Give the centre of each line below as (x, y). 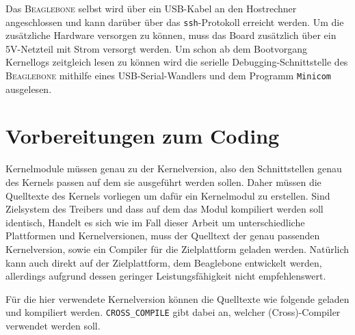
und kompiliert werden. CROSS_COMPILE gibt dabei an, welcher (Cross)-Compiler (173, 312)
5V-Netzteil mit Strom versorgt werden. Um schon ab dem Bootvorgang (157, 48)
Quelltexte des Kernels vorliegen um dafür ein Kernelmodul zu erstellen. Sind (168, 195)
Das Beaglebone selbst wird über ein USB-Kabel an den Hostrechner (151, 8)
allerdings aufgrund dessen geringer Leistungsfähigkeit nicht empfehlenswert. (166, 276)
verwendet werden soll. (53, 325)
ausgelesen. (29, 89)
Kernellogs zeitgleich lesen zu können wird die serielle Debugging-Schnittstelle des (177, 62)
